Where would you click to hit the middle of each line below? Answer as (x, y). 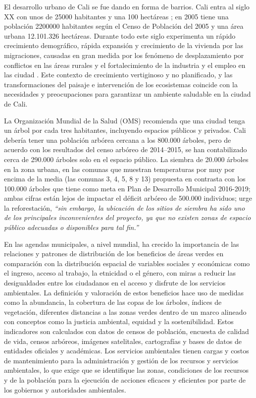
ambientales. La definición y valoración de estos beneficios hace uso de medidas (124, 292)
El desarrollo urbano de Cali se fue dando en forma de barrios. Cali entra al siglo (127, 6)
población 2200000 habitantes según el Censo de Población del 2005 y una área (124, 26)
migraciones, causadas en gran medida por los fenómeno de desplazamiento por (124, 55)
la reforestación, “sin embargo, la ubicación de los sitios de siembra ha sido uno (125, 207)
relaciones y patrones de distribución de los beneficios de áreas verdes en (114, 254)
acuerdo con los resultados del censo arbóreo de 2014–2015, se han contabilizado (126, 149)
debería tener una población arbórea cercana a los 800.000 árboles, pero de (118, 140)
